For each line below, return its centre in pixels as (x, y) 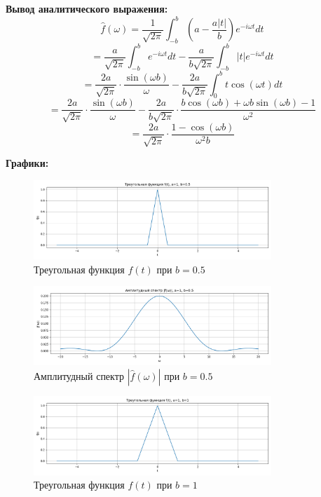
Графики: (27, 163)
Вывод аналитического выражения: (87, 8)
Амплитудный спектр (79, 375)
